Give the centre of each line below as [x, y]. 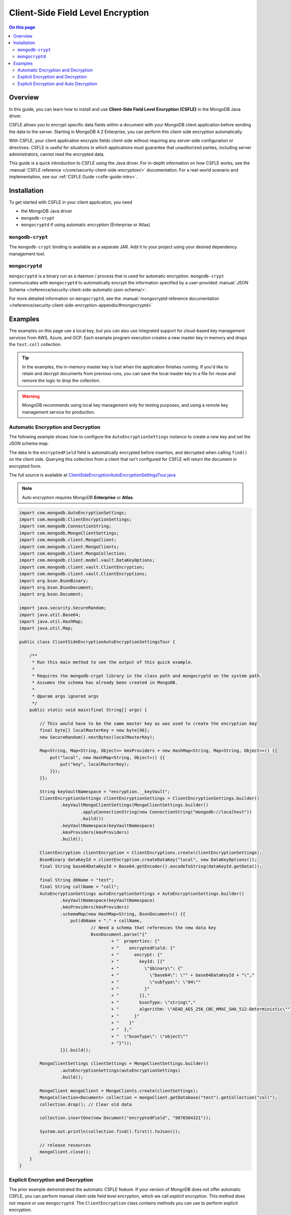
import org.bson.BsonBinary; [54, 581]
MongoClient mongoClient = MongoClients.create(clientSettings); [119, 1091]
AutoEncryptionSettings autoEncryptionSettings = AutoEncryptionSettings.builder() [142, 894]
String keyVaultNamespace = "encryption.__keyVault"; [105, 791]
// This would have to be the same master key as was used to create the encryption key [148, 723]
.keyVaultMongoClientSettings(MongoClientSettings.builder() [134, 805]
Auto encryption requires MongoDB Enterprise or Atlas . [78, 497]
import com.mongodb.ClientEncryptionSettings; [75, 520]
